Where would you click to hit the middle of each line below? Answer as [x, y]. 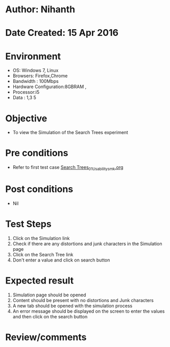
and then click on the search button [50, 316]
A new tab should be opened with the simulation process [72, 306]
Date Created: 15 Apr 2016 [62, 33]
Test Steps [29, 224]
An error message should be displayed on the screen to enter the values [89, 311]
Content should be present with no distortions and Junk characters [83, 300]
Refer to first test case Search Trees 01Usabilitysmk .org [68, 168]
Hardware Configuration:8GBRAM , [50, 87]
